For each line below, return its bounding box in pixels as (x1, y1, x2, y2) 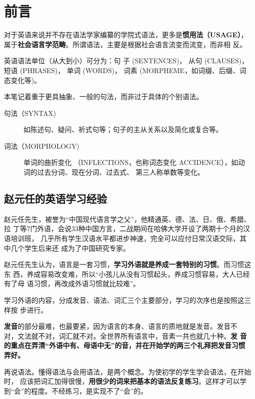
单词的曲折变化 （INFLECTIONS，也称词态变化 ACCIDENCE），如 (24, 157, 238, 167)
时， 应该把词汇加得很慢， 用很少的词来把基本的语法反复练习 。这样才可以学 (4, 376, 247, 386)
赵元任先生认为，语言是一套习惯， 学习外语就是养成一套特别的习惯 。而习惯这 (4, 259, 251, 269)
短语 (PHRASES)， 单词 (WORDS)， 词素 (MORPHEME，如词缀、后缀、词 (4, 65, 247, 75)
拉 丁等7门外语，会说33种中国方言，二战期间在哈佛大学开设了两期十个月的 (4, 223, 243, 234)
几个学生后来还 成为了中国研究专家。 (10, 242, 130, 253)
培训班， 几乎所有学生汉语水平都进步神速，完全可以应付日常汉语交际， (10, 233, 240, 243)
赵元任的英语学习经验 (4, 191, 107, 206)
